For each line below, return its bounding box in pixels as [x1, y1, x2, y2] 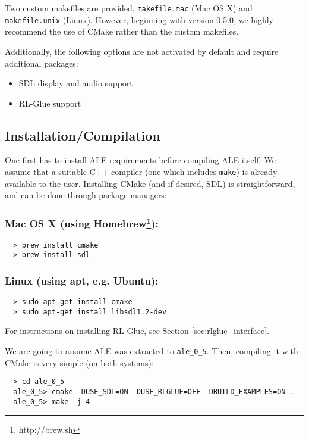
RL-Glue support [18, 96, 81, 109]
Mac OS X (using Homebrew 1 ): [5, 214, 159, 231]
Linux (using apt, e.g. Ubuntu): [5, 273, 159, 288]
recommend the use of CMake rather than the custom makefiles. [5, 25, 239, 38]
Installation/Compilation [5, 126, 160, 144]
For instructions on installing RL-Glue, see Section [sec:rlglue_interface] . [5, 324, 269, 337]
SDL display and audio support [18, 77, 133, 89]
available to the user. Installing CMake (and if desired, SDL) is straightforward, [5, 177, 295, 189]
